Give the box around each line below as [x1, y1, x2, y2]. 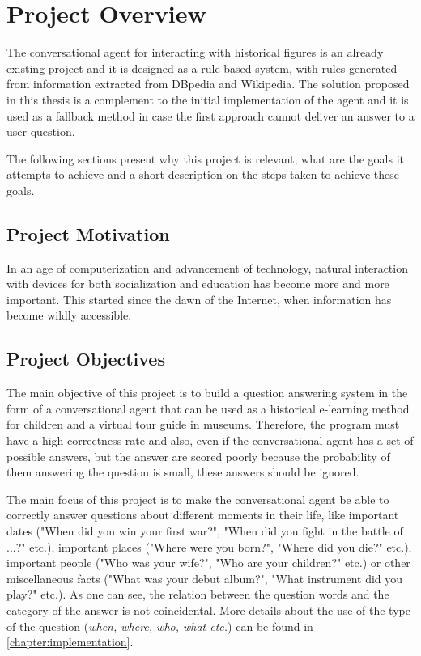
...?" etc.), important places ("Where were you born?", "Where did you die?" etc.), [6, 538, 412, 555]
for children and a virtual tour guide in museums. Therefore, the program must [6, 416, 400, 433]
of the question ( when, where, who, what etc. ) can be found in [6, 617, 313, 634]
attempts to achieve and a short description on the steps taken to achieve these [6, 166, 400, 183]
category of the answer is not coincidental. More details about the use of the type [6, 601, 410, 618]
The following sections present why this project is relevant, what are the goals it [6, 150, 404, 167]
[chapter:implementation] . [6, 633, 134, 650]
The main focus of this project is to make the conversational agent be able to [6, 490, 389, 507]
